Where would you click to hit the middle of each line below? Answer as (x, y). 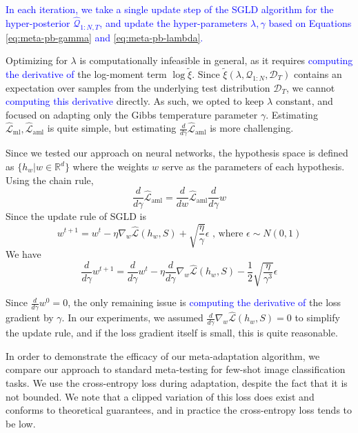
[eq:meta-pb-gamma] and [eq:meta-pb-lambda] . (105, 37)
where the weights (111, 167)
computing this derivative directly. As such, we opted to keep (135, 101)
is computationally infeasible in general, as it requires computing (216, 60)
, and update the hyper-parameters (173, 22)
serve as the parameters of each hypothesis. (253, 167)
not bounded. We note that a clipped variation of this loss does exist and (160, 396)
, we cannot (310, 87)
